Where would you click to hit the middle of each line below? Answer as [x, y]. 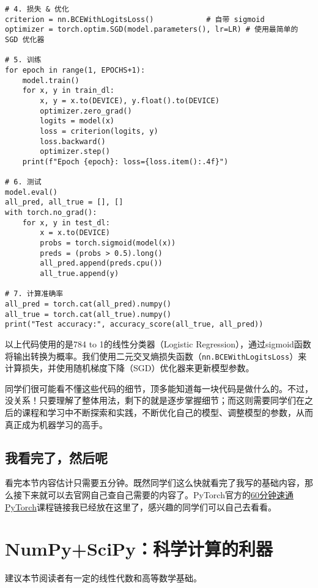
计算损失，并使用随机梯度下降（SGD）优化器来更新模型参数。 [130, 368]
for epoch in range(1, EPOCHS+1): [75, 70]
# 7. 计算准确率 [34, 294]
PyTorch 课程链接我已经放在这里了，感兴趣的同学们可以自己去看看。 [141, 506]
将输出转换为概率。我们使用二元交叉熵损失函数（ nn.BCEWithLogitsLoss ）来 [156, 356]
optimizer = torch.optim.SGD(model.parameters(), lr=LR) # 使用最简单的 [152, 30]
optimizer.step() [75, 152]
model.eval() [31, 192]
